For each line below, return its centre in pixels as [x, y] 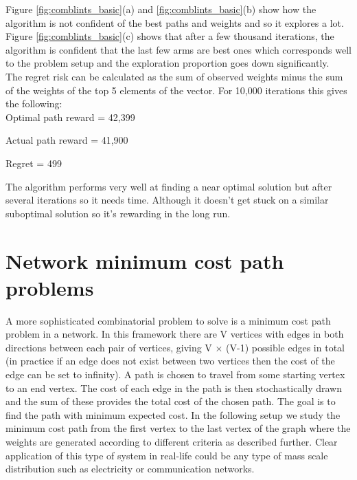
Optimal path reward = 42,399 [70, 117]
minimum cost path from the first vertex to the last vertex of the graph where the [178, 428]
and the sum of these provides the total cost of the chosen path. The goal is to [171, 401]
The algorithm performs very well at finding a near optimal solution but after [169, 186]
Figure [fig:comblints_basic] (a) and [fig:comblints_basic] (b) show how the [161, 9]
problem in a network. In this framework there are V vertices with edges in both [175, 334]
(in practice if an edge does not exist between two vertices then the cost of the [170, 361]
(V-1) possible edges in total [285, 347]
